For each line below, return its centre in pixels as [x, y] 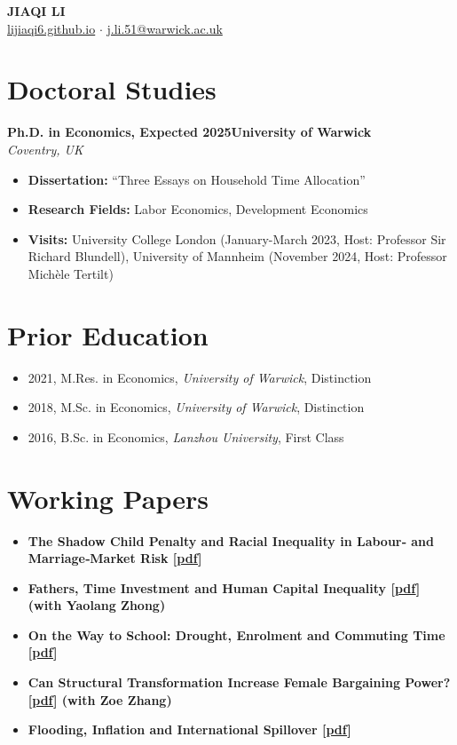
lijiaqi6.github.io [51, 28]
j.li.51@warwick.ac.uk [165, 28]
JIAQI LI [36, 11]
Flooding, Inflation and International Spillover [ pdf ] [189, 729]
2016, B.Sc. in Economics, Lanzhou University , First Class [186, 436]
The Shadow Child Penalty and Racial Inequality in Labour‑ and [231, 540]
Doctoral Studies [112, 89]
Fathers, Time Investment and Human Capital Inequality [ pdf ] [224, 587]
